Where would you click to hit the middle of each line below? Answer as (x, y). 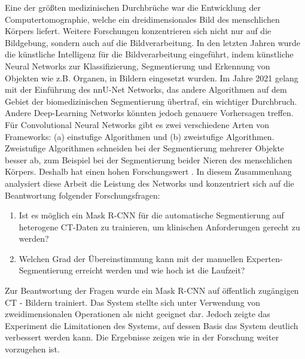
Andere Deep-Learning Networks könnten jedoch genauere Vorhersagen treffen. (149, 113)
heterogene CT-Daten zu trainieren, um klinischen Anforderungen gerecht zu (159, 226)
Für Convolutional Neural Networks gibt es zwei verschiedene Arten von (137, 124)
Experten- (264, 258)
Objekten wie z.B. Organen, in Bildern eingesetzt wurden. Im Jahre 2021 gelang (152, 77)
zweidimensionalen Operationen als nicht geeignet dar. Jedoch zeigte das (138, 314)
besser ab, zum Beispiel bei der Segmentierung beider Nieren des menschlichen (149, 159)
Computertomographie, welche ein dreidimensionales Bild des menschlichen (142, 19)
